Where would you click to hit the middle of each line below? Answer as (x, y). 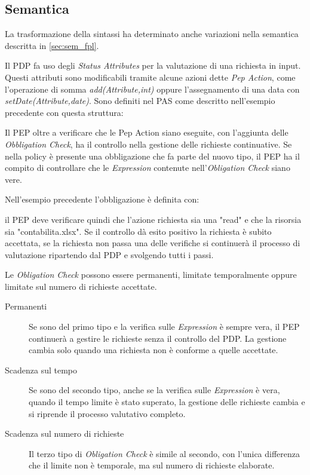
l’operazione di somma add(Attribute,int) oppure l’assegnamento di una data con (152, 89)
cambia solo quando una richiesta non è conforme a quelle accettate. (154, 350)
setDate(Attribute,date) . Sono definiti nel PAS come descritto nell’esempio (140, 101)
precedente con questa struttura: (64, 112)
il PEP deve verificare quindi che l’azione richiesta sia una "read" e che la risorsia (153, 219)
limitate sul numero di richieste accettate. (81, 286)
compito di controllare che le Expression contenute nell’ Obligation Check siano (148, 168)
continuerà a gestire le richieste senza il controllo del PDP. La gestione (158, 338)
